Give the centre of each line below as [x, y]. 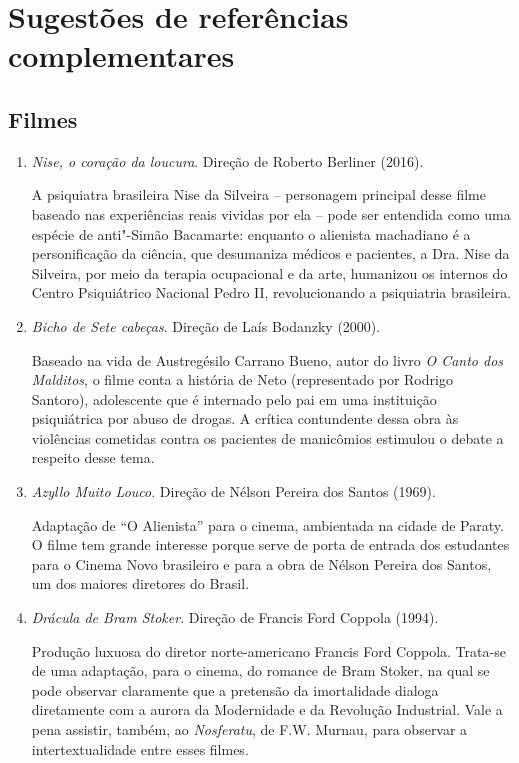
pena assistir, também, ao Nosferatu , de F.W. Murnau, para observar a [249, 729]
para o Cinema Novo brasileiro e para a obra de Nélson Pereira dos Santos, [261, 563]
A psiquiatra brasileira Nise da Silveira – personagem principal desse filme [258, 194]
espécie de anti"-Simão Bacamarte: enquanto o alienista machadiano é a [251, 233]
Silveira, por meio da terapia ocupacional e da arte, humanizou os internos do [269, 272]
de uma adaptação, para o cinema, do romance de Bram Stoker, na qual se [260, 670]
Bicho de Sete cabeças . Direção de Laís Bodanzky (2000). [206, 325]
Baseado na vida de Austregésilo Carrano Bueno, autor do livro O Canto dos [267, 359]
